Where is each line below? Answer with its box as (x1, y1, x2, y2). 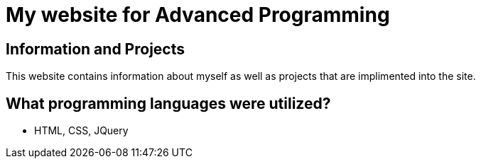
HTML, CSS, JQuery (34, 124, 129, 137)
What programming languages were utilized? (6, 94, 331, 112)
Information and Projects (6, 40, 185, 58)
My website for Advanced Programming (6, 3, 390, 27)
